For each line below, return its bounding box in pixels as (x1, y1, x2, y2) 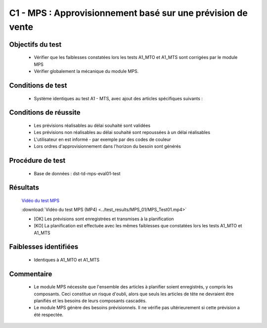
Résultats (9, 184, 40, 192)
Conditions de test (9, 81, 67, 89)
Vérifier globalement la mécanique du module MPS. (34, 68, 139, 74)
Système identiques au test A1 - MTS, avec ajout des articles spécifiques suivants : (34, 95, 203, 101)
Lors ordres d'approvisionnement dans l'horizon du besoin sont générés (34, 143, 181, 149)
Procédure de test (9, 156, 66, 165)
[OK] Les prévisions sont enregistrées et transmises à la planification (34, 216, 174, 222)
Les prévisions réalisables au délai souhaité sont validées (34, 122, 151, 129)
